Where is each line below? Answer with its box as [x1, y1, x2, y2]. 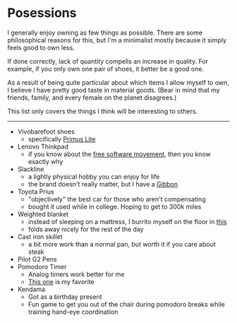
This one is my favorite [28, 277, 95, 286]
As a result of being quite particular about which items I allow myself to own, [7, 78, 229, 86]
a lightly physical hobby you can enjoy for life [28, 172, 160, 181]
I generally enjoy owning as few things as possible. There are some [7, 28, 203, 37]
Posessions [7, 5, 77, 21]
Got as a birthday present [28, 292, 102, 301]
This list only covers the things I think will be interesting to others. [7, 107, 198, 115]
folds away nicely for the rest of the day [28, 225, 144, 233]
